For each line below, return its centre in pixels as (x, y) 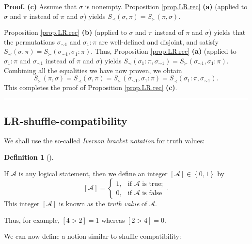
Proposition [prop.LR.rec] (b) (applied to (65, 32)
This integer (22, 204)
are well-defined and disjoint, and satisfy (158, 41)
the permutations (30, 41)
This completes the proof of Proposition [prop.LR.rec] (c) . (91, 87)
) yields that (227, 32)
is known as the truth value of (103, 204)
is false (152, 193)
